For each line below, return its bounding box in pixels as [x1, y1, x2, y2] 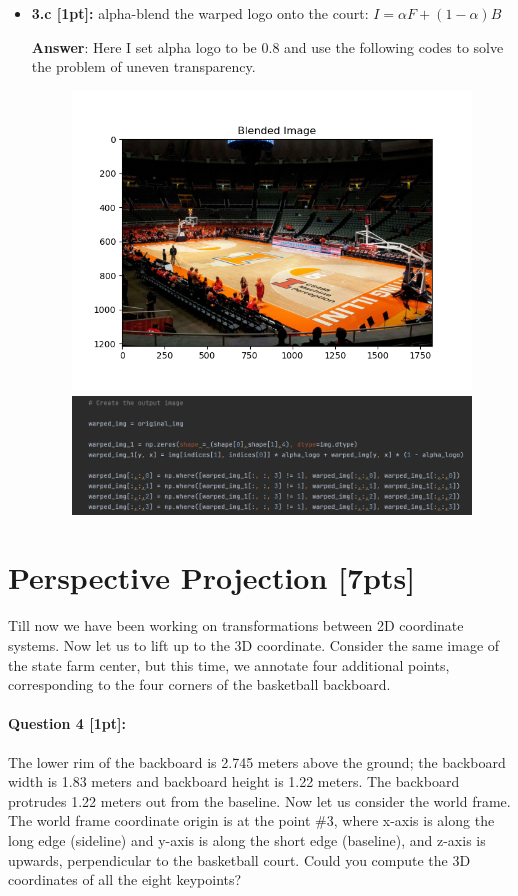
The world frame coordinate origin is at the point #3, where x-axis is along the [8, 810, 495, 831]
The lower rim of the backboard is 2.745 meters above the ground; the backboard [8, 751, 506, 772]
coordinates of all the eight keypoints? [8, 869, 242, 890]
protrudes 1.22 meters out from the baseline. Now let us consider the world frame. [8, 790, 511, 811]
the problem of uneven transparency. [31, 56, 256, 77]
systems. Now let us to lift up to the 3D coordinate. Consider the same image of [8, 635, 500, 656]
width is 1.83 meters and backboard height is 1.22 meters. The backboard [8, 771, 460, 792]
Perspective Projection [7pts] [8, 557, 416, 598]
